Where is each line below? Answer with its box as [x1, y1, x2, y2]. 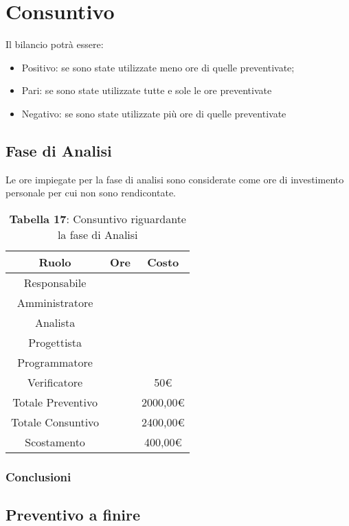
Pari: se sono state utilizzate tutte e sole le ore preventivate [21, 83, 272, 98]
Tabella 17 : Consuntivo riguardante [9, 210, 186, 227]
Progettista [28, 334, 82, 350]
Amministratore [16, 294, 93, 310]
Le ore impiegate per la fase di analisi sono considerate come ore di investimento [5, 172, 344, 186]
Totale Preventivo [12, 393, 98, 410]
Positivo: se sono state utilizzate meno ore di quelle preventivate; [21, 60, 295, 74]
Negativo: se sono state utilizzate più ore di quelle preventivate [21, 106, 286, 120]
